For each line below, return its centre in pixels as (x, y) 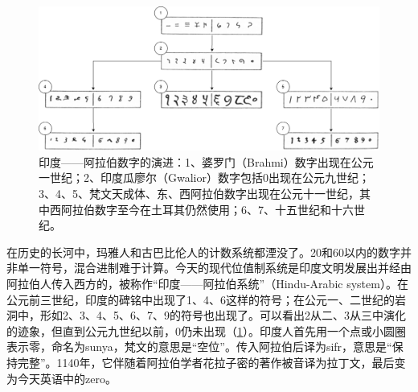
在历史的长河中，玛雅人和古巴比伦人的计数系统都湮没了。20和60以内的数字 (203, 252)
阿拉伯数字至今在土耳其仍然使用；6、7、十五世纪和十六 (207, 209)
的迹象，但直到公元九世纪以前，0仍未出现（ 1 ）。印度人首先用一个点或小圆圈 (206, 330)
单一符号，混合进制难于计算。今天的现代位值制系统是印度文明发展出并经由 (214, 268)
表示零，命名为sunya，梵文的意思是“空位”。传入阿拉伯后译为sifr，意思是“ (199, 347)
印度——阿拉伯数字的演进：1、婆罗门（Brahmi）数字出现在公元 (206, 161)
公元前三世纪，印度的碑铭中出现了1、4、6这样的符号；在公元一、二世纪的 (201, 299)
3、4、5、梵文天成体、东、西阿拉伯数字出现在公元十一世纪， (199, 194)
